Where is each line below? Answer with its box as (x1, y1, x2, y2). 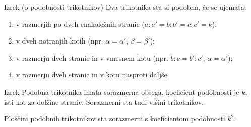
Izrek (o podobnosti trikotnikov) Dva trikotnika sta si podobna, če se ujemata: (4, 2, 246, 12)
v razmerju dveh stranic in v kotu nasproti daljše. (16, 69, 169, 80)
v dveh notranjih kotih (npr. (16, 35, 103, 46)
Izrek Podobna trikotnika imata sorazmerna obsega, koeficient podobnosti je (4, 86, 239, 97)
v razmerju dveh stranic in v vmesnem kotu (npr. (16, 52, 168, 63)
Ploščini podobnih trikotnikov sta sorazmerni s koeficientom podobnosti (4, 113, 225, 124)
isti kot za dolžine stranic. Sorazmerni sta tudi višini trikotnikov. (4, 96, 204, 107)
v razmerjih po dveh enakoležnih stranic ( (16, 18, 145, 29)
